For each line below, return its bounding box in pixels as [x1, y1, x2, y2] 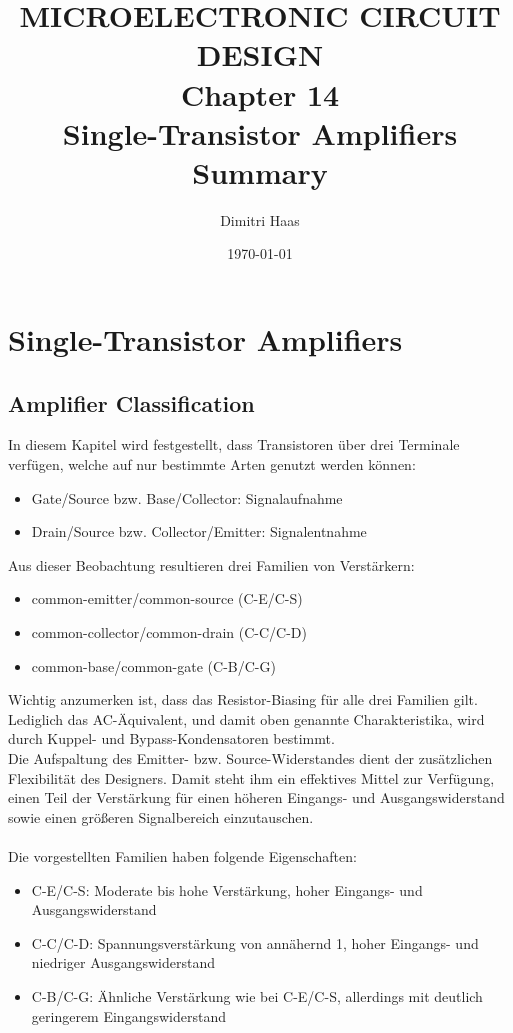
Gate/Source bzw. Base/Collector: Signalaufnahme [31, 487, 343, 508]
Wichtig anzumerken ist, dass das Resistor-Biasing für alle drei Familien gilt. [8, 689, 478, 710]
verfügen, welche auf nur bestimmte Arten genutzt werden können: [8, 454, 416, 475]
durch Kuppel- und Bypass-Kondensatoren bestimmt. [8, 728, 335, 749]
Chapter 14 [180, 73, 340, 114]
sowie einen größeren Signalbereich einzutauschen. [8, 806, 314, 827]
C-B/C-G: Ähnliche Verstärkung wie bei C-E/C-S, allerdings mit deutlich [31, 985, 483, 1006]
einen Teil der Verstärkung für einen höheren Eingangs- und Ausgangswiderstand [8, 787, 505, 808]
